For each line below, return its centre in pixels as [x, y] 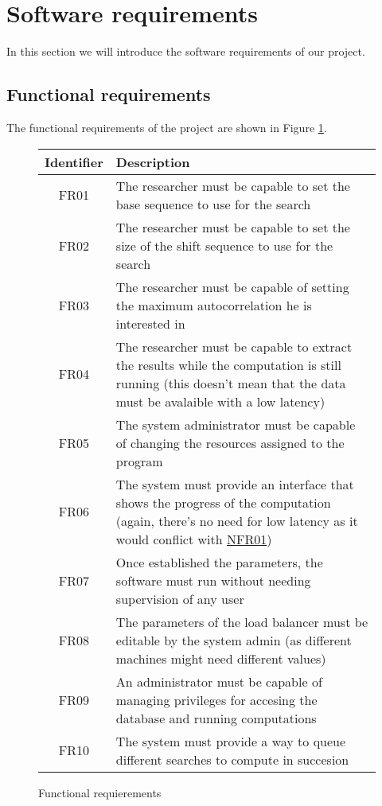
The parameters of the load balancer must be [242, 621]
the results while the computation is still [228, 364]
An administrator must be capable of [219, 681]
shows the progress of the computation [223, 502]
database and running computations [216, 718]
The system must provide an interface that [235, 484]
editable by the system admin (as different [234, 640]
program [139, 461]
